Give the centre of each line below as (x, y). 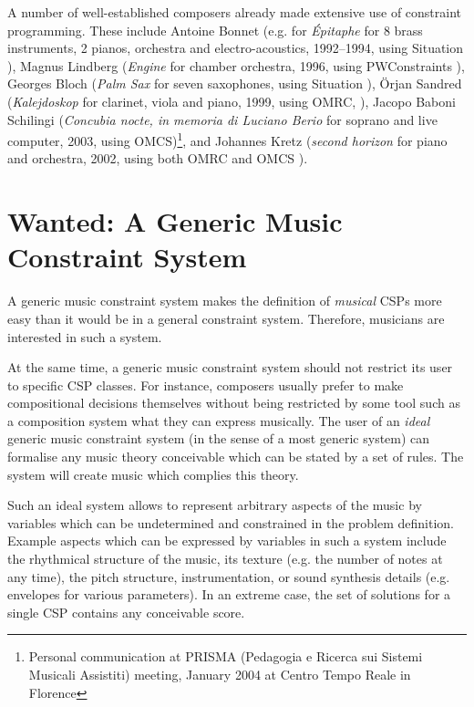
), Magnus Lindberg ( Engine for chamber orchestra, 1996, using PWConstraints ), (236, 65)
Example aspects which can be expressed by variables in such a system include (227, 541)
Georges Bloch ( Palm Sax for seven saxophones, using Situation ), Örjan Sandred (235, 83)
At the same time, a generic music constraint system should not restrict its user (230, 367)
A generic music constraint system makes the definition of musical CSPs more (225, 301)
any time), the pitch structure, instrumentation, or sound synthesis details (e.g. (229, 576)
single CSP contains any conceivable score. (126, 612)
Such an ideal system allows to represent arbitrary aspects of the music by (215, 505)
